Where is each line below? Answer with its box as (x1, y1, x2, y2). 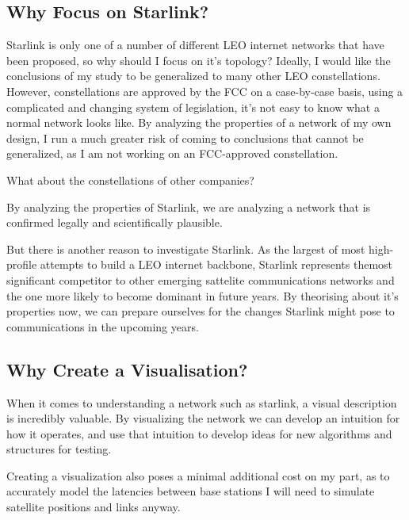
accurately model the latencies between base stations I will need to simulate (6, 483, 375, 499)
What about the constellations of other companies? (6, 171, 254, 188)
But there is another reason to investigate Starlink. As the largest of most (6, 240, 365, 257)
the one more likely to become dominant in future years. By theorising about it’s (6, 287, 399, 304)
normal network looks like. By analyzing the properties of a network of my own (6, 114, 392, 131)
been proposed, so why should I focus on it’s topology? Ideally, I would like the (6, 52, 391, 68)
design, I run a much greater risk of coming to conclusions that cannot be (6, 129, 364, 146)
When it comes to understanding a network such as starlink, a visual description (6, 394, 397, 411)
